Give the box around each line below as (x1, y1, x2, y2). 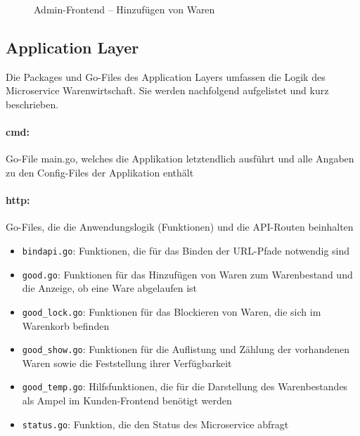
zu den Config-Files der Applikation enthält (6, 165, 194, 179)
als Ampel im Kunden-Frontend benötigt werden (22, 393, 232, 408)
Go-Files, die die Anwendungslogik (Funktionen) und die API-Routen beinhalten (6, 219, 354, 234)
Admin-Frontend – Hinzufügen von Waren (34, 2, 215, 16)
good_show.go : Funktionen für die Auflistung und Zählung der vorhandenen (22, 342, 349, 357)
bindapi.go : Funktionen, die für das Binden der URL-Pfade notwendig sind (22, 243, 350, 257)
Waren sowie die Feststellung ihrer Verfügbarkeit (22, 355, 232, 370)
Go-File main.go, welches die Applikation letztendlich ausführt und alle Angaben (6, 151, 354, 166)
